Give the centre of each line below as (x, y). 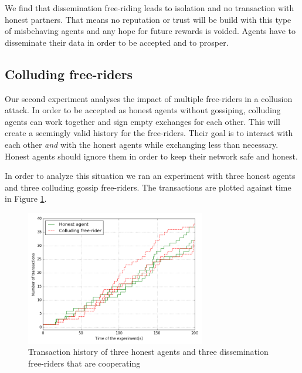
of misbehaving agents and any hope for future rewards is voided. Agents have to (150, 31)
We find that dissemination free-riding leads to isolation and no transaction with (150, 8)
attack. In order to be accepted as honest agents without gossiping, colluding (143, 110)
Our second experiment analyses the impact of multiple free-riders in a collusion (149, 98)
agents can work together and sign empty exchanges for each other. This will (142, 121)
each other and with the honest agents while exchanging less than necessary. (142, 144)
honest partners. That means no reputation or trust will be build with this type (148, 19)
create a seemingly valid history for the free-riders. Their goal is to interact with (149, 133)
